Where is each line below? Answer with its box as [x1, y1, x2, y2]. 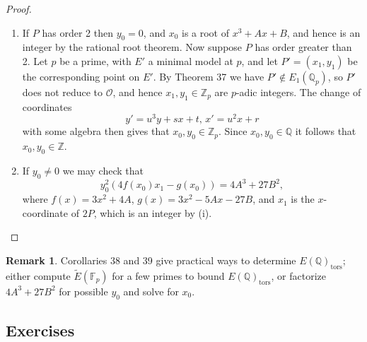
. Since [218, 124, 247, 138]
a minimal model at [148, 53, 233, 68]
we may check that [62, 163, 144, 178]
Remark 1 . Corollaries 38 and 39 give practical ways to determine [6, 252, 296, 267]
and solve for [123, 283, 179, 298]
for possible [59, 283, 108, 298]
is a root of [182, 25, 230, 40]
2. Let [22, 53, 48, 68]
